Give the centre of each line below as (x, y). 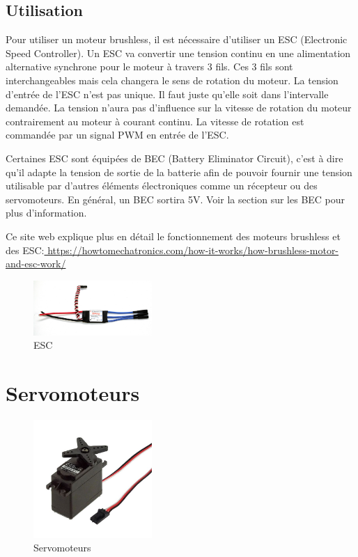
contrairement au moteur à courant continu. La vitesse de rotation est (155, 121)
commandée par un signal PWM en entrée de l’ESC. (117, 135)
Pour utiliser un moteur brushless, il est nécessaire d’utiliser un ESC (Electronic (177, 39)
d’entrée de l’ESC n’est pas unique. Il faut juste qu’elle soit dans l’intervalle (167, 94)
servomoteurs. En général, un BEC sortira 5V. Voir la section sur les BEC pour (176, 199)
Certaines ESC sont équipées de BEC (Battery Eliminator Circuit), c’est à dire (174, 158)
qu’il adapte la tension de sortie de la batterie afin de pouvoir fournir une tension (179, 172)
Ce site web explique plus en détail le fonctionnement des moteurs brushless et (173, 236)
